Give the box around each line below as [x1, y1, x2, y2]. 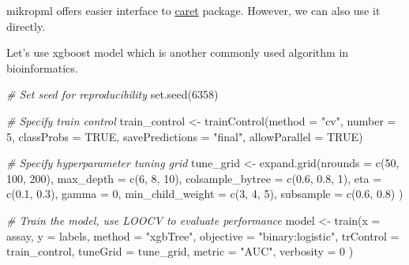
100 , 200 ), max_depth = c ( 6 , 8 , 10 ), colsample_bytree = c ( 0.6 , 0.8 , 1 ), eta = [6, 170, 382, 186]
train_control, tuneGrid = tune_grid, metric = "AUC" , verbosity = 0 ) [6, 243, 354, 259]
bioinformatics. [6, 59, 78, 76]
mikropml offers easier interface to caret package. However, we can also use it [6, 2, 381, 18]
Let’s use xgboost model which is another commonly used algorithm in [6, 44, 349, 61]
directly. [6, 17, 46, 34]
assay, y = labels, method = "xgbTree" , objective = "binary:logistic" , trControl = [6, 227, 400, 244]
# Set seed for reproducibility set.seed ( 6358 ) [6, 86, 219, 103]
